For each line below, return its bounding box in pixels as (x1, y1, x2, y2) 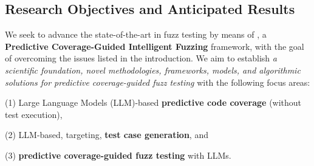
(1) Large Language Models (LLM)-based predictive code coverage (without (5, 96, 302, 109)
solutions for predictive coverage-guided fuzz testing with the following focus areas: (5, 75, 310, 88)
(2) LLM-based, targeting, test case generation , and (5, 128, 208, 141)
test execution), (5, 108, 63, 120)
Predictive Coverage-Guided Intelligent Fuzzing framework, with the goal (5, 40, 304, 52)
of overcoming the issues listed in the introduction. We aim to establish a (5, 52, 277, 64)
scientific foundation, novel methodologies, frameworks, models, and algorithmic (5, 63, 301, 76)
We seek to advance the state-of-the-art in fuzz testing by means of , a (5, 28, 267, 41)
